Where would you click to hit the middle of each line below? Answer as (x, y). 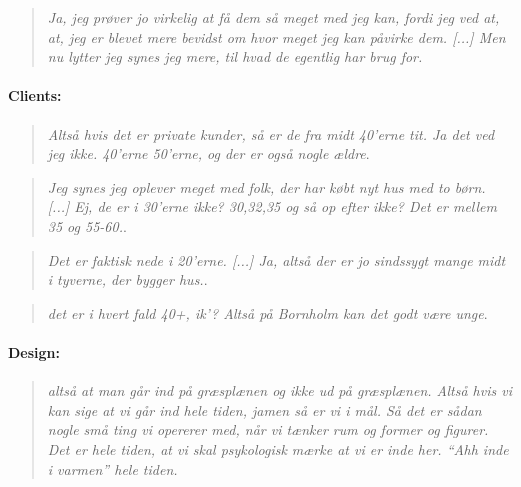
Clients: (35, 95)
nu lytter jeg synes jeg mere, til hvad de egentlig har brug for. (235, 56)
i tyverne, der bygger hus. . (127, 279)
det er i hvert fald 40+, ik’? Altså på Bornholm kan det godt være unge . (267, 312)
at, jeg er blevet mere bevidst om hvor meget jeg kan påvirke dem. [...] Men (276, 36)
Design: (34, 351)
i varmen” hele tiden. (112, 468)
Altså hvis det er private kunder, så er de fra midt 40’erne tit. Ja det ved (271, 133)
